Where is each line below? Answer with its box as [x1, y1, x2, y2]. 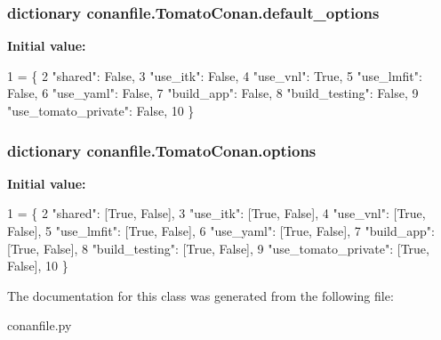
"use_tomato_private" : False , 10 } [7, 101, 195, 119]
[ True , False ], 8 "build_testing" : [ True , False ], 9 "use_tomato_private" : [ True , [7, 239, 429, 257]
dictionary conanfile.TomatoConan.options [7, 139, 317, 161]
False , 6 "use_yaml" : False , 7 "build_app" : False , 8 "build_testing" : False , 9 [7, 84, 419, 102]
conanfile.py [7, 316, 72, 335]
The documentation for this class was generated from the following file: [7, 286, 394, 304]
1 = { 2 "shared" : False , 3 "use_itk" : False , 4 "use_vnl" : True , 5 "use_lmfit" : [7, 66, 422, 85]
